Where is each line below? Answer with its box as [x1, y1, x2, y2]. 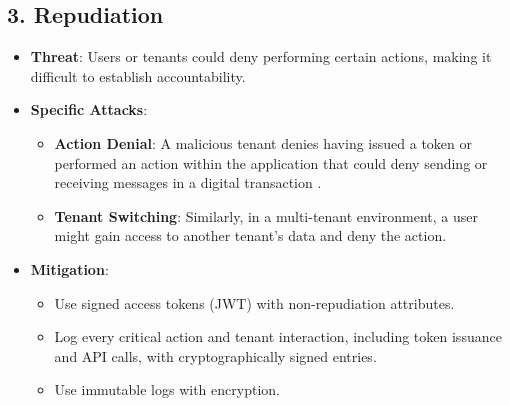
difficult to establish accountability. [30, 65, 246, 86]
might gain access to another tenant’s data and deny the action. [54, 225, 447, 246]
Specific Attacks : [30, 99, 148, 120]
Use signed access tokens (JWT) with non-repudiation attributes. [54, 292, 455, 313]
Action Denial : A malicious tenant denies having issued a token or [54, 132, 472, 153]
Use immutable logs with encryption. [54, 379, 280, 400]
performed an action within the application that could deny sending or [54, 152, 488, 173]
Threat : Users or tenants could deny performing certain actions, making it [30, 46, 492, 67]
